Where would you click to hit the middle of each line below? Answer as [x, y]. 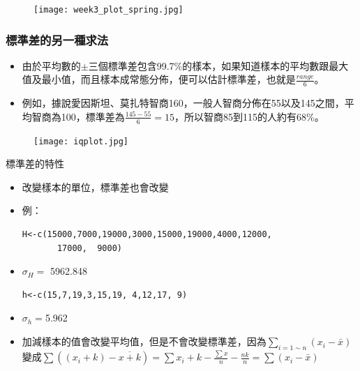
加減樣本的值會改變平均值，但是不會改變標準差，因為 [144, 341]
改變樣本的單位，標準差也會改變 [95, 187]
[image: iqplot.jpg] [81, 141]
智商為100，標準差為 [78, 116]
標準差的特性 [35, 164]
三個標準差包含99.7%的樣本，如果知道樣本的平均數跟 [209, 65]
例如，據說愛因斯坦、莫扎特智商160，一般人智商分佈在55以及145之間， [183, 103]
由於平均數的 [51, 65]
